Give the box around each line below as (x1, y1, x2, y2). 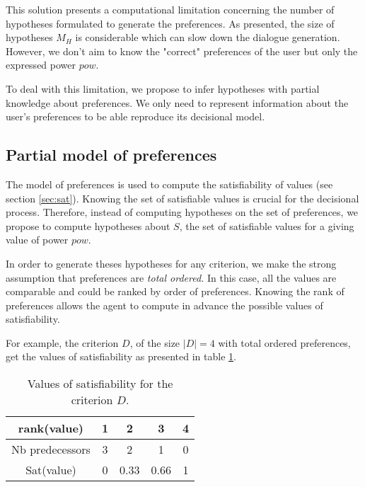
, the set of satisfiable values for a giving (179, 218, 354, 233)
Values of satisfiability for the (27, 375, 173, 392)
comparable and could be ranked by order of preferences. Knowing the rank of (6, 284, 344, 299)
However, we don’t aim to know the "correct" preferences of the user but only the (6, 43, 358, 58)
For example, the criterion (6, 335, 119, 350)
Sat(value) (25, 462, 76, 479)
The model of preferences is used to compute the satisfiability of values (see (6, 176, 333, 191)
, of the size (129, 335, 180, 350)
